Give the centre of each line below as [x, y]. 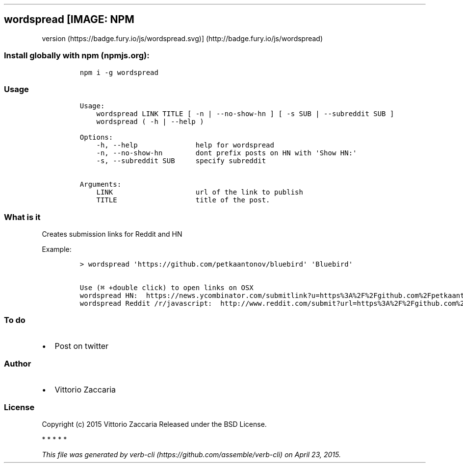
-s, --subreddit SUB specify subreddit [181, 161]
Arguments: [101, 184]
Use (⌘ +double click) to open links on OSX [167, 288]
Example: [57, 249]
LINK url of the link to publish [200, 192]
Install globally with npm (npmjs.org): [77, 56]
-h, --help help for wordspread [185, 145]
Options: [96, 137]
